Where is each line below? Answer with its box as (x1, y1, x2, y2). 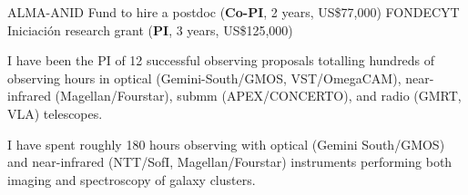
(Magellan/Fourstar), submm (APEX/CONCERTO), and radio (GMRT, (55, 86, 462, 105)
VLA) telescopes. (7, 103, 103, 122)
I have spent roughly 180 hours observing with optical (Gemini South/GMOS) (7, 134, 445, 153)
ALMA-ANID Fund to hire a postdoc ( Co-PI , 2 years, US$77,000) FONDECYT (7, 3, 460, 21)
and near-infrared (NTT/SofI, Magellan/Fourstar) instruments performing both (7, 152, 453, 171)
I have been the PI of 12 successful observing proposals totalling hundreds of (7, 51, 435, 70)
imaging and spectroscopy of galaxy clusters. (7, 170, 256, 189)
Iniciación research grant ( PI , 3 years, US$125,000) (7, 20, 293, 39)
